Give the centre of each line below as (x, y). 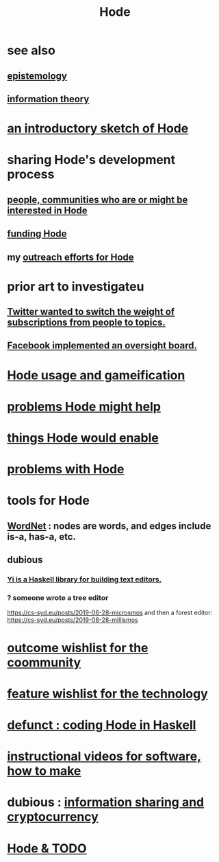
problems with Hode (66, 469)
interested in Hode (47, 210)
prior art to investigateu (76, 286)
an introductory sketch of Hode (98, 129)
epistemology (37, 76)
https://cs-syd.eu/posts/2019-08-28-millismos (73, 620)
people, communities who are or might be (98, 200)
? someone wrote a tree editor (58, 598)
